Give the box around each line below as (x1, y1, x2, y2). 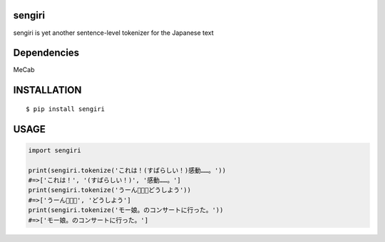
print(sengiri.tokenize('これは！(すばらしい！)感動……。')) (28, 166, 226, 174)
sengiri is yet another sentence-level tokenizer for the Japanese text (13, 28, 214, 37)
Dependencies (13, 47, 80, 59)
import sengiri (28, 146, 81, 154)
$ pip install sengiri (26, 105, 106, 113)
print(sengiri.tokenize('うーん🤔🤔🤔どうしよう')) (28, 186, 192, 194)
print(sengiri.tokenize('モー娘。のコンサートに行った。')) (28, 206, 224, 214)
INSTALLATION (13, 84, 82, 96)
